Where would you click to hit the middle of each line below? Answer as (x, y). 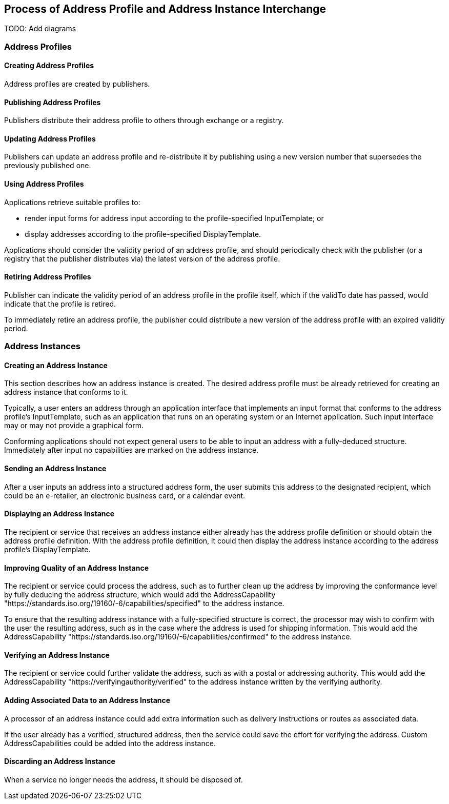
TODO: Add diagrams (40, 29)
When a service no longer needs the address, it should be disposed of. (124, 779)
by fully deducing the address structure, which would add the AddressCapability (140, 595)
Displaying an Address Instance (59, 514)
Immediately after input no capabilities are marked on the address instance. (131, 450)
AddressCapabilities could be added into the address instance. (110, 743)
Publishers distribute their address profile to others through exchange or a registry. (144, 120)
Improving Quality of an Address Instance (76, 568)
